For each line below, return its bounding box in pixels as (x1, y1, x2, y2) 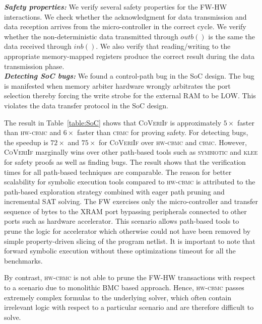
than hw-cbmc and (4, 127, 61, 138)
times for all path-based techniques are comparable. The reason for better (4, 166, 232, 177)
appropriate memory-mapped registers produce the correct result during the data (4, 50, 255, 61)
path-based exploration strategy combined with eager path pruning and (4, 186, 225, 197)
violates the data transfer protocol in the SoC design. (4, 100, 168, 110)
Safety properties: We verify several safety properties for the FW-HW (4, 2, 227, 12)
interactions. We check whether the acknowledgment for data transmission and (4, 11, 247, 22)
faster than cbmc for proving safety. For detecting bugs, (77, 127, 248, 138)
